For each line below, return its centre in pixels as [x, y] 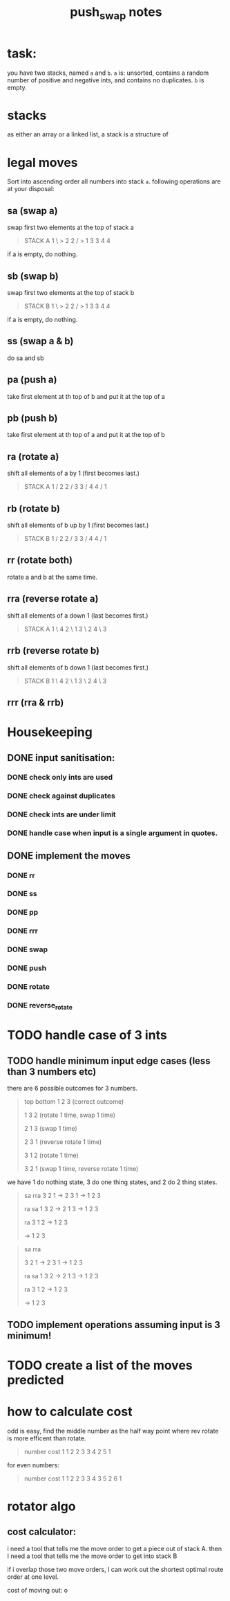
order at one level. [33, 1577]
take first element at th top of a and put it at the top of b [86, 435]
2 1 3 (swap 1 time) [50, 1129]
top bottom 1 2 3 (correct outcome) [74, 1102]
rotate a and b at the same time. [52, 577]
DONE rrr [22, 931]
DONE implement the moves [69, 856]
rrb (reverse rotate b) [54, 651]
